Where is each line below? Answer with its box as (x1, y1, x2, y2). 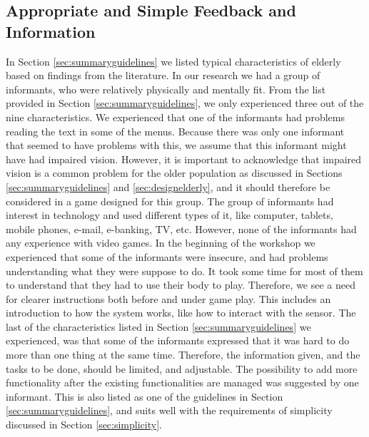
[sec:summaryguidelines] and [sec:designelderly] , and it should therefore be (6, 179, 330, 194)
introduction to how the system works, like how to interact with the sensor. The (6, 305, 356, 320)
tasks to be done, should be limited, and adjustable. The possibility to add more (6, 361, 358, 376)
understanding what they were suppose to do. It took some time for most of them (6, 263, 363, 278)
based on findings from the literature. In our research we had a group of (6, 68, 320, 83)
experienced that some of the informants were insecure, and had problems (6, 249, 328, 264)
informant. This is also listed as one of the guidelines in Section (6, 389, 283, 403)
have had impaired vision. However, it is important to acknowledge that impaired (6, 151, 362, 166)
